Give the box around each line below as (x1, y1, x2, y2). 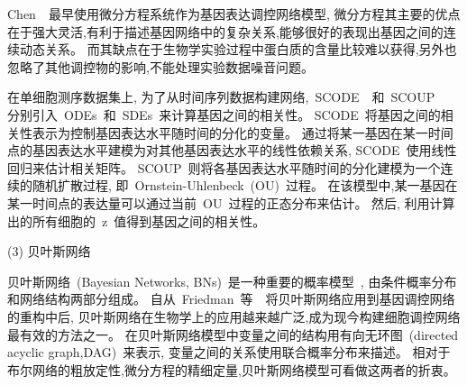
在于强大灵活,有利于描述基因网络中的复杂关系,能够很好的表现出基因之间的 (7, 22, 444, 41)
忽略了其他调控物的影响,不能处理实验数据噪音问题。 (7, 57, 314, 76)
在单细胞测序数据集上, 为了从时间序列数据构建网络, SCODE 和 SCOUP (7, 87, 435, 106)
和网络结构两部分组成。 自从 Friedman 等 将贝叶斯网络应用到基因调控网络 (7, 289, 455, 308)
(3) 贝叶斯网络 (7, 242, 91, 261)
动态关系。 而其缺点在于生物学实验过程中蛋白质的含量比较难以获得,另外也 (19, 40, 457, 59)
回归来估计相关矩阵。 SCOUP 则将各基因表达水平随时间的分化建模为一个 (7, 158, 441, 177)
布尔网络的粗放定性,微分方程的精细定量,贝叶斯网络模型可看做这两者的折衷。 (7, 360, 456, 379)
